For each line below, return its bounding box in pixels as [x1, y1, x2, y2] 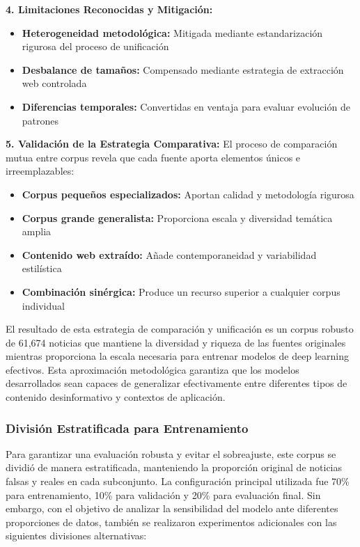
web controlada [22, 76, 87, 90]
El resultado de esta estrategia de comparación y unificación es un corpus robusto [6, 322, 354, 336]
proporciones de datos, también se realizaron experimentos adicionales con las [6, 514, 337, 529]
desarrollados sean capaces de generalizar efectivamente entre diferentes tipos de [6, 376, 347, 390]
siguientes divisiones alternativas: [6, 528, 147, 543]
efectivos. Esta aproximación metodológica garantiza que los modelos [6, 362, 299, 376]
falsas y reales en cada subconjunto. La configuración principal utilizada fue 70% [6, 474, 350, 489]
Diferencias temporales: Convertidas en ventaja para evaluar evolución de [22, 99, 350, 113]
